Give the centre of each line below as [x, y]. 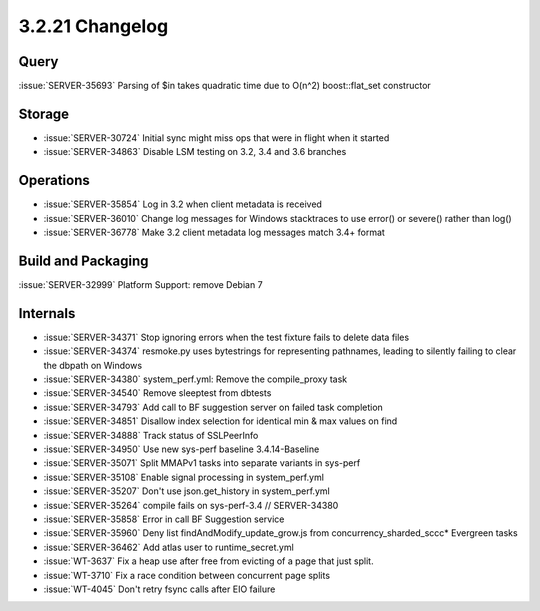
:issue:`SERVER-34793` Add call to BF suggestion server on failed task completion [213, 407]
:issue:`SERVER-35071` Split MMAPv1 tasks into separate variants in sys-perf [202, 463]
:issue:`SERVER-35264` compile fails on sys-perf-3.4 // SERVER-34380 [191, 505]
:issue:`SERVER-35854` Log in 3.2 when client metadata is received [182, 204]
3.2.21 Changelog [93, 26]
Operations [54, 180]
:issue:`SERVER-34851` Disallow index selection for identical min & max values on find [220, 421]
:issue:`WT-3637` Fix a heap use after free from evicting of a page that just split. [208, 561]
